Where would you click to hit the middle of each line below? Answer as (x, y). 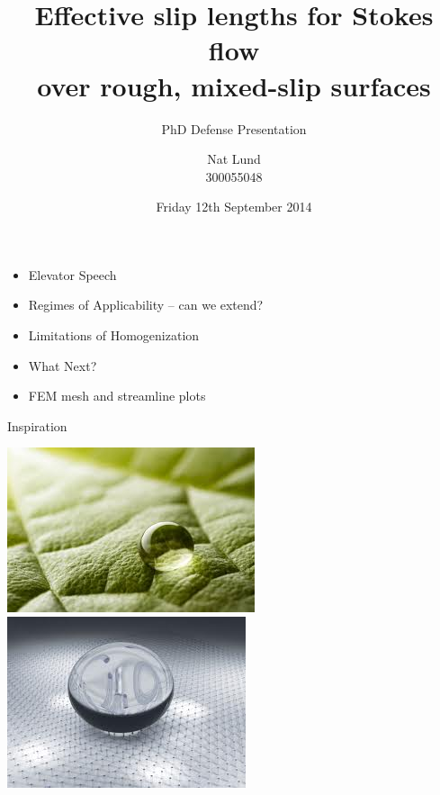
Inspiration (37, 425)
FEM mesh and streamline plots (117, 396)
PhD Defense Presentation (234, 128)
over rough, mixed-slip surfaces (234, 85)
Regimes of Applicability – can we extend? (146, 305)
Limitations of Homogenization (114, 335)
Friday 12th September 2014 (234, 207)
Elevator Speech (72, 274)
